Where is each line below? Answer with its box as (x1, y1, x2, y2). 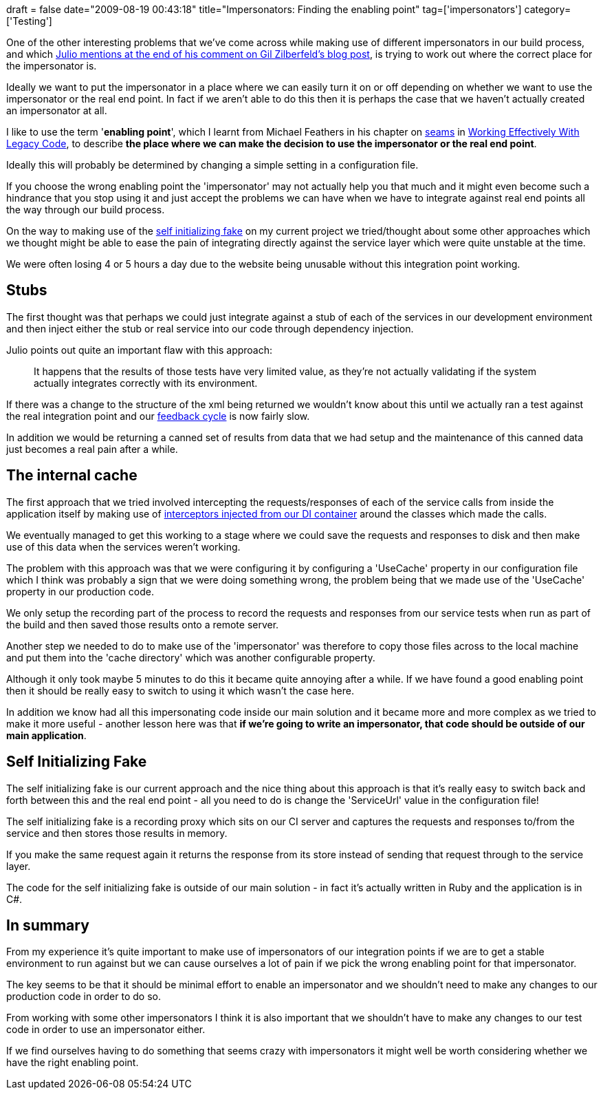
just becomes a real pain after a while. (6, 443, 178, 455)
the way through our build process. (6, 204, 165, 215)
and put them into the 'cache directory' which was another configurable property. (6, 651, 375, 663)
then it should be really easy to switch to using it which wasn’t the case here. (6, 684, 354, 697)
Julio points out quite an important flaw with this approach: (6, 343, 273, 356)
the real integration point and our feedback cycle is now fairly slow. (6, 410, 310, 422)
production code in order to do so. (6, 990, 161, 1003)
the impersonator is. (6, 60, 97, 72)
